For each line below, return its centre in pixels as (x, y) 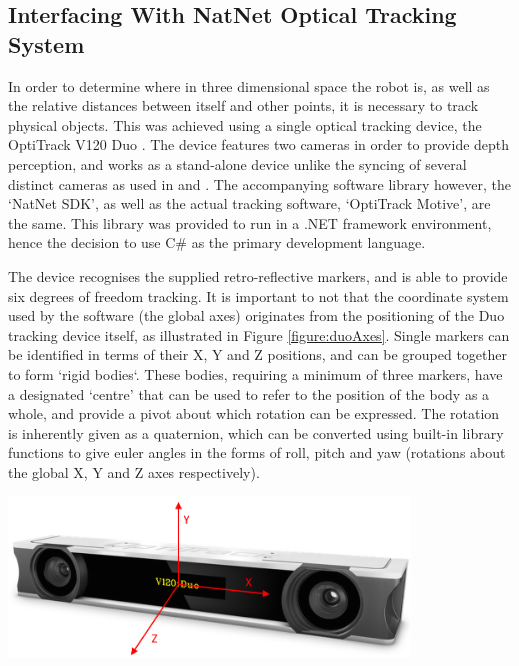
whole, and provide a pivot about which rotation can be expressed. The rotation (254, 413)
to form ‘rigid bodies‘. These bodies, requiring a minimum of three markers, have (255, 373)
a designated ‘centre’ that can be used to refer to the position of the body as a (249, 393)
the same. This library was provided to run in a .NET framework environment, (250, 222)
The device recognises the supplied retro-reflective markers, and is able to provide (258, 275)
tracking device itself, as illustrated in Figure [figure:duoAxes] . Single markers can (259, 334)
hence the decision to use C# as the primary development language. (217, 242)
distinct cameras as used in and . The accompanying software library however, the (260, 183)
